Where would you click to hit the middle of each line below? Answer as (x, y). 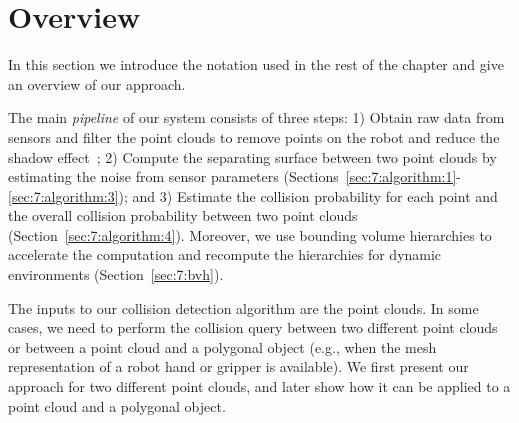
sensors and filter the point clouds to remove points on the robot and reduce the (254, 136)
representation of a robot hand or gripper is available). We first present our (238, 366)
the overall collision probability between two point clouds (183, 215)
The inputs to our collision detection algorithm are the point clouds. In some (243, 307)
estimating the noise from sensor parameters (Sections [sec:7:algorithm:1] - (234, 176)
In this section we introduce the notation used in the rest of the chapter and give (256, 64)
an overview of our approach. (97, 83)
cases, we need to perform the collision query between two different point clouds (253, 327)
